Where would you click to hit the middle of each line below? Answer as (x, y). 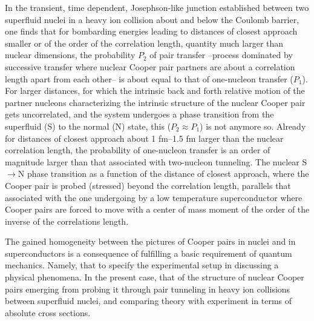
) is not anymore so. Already (253, 126)
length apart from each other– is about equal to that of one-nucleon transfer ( (149, 78)
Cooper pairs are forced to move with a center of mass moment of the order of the (157, 209)
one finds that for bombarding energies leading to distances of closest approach (151, 31)
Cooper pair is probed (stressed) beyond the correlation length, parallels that (148, 185)
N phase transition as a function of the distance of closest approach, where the (163, 174)
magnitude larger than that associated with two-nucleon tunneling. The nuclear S (156, 161)
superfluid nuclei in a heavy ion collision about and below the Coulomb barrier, (152, 19)
